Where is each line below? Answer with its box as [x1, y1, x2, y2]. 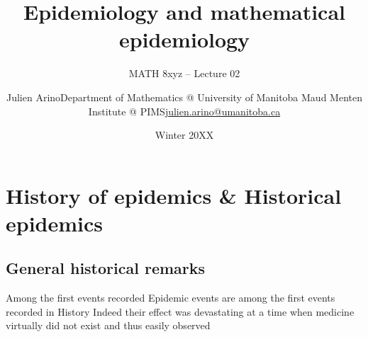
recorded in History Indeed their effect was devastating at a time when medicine [6, 304, 355, 319]
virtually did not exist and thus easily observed [6, 318, 211, 333]
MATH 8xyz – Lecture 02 [128, 66, 240, 81]
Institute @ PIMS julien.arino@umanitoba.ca [88, 103, 281, 118]
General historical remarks [6, 257, 206, 279]
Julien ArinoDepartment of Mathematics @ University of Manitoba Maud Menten [6, 89, 362, 104]
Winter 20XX [155, 127, 214, 142]
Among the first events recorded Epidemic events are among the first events [6, 290, 335, 305]
